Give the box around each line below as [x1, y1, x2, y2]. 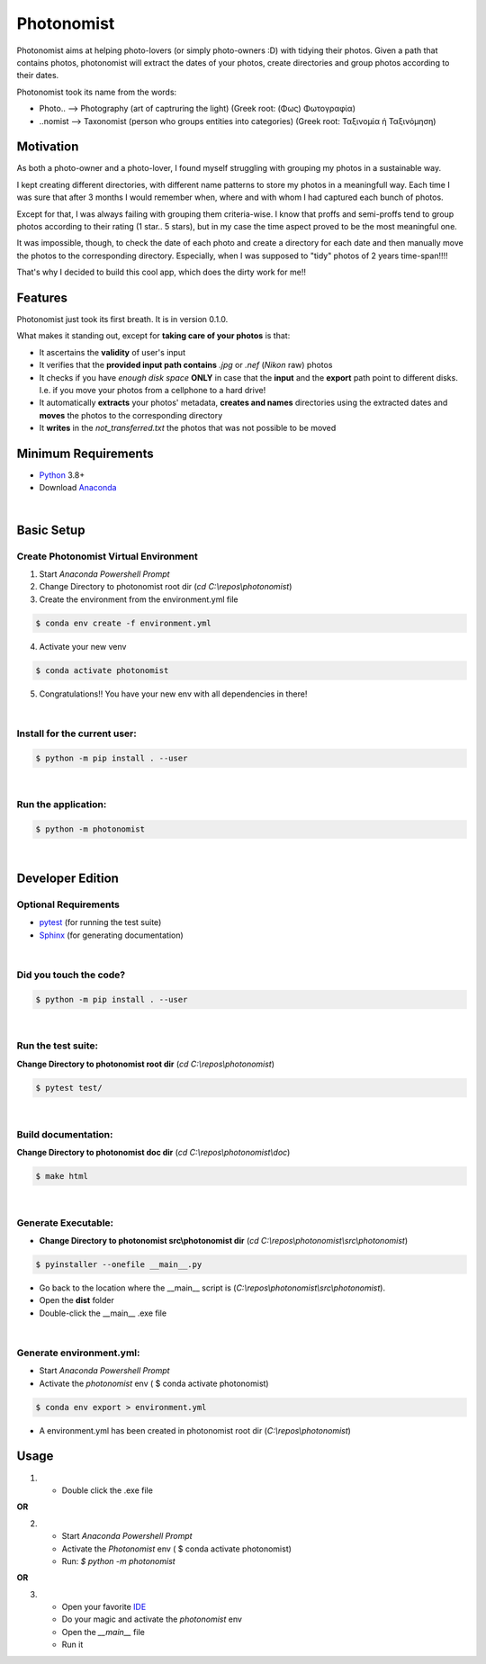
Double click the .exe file [61, 1485, 153, 1496]
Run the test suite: [16, 1039, 99, 1052]
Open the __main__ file [61, 1626, 146, 1637]
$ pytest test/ [35, 1083, 103, 1093]
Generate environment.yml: [16, 1346, 140, 1359]
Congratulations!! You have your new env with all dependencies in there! [39, 688, 308, 699]
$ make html [35, 1171, 89, 1181]
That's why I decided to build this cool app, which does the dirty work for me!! [16, 266, 306, 278]
